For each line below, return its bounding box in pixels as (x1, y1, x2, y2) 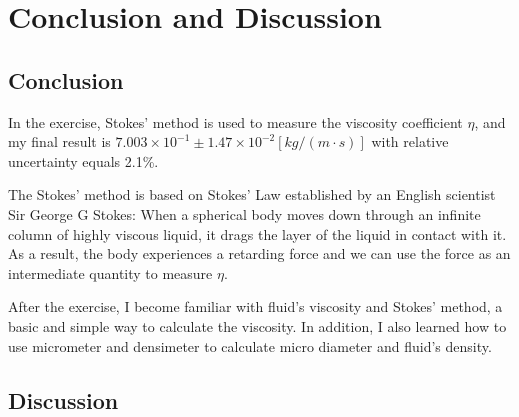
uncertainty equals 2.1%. (8, 150, 159, 171)
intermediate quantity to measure (8, 262, 213, 283)
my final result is (8, 131, 111, 152)
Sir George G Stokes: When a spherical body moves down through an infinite (8, 203, 481, 224)
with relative (371, 131, 449, 152)
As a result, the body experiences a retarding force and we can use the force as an (8, 243, 511, 264)
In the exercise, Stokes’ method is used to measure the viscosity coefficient (8, 111, 463, 132)
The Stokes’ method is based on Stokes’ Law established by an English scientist (8, 184, 496, 205)
